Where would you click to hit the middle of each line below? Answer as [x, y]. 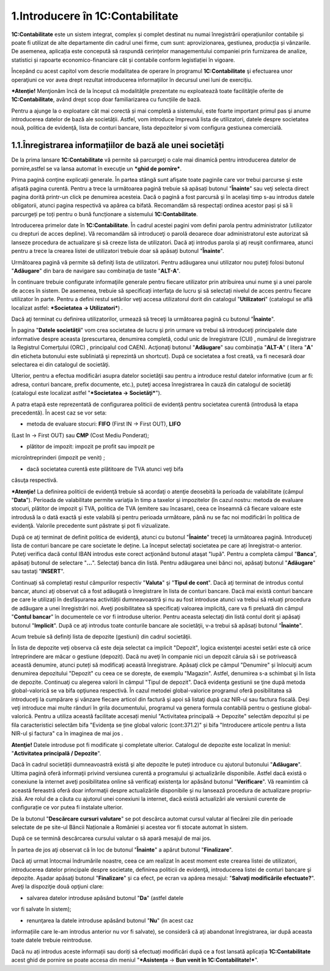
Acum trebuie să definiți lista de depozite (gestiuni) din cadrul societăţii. [101, 636]
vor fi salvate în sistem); [41, 909]
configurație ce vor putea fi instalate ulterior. [67, 808]
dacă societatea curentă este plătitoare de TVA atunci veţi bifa [105, 469]
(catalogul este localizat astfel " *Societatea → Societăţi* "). [86, 393]
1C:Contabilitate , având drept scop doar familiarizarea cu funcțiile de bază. [106, 99]
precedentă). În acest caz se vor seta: [59, 413]
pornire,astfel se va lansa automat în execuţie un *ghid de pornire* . [97, 168]
